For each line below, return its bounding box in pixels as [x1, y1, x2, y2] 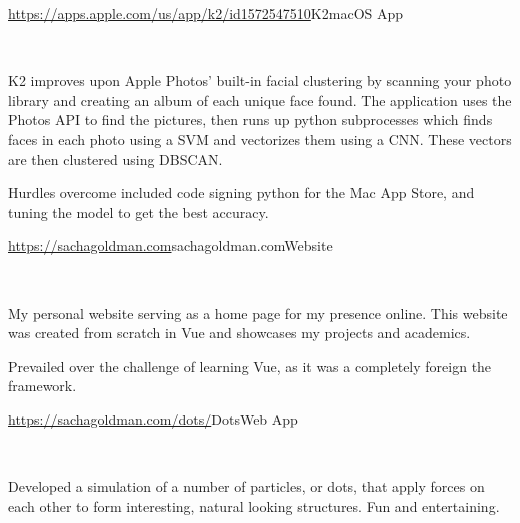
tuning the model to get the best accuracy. [8, 201, 269, 222]
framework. [8, 375, 77, 396]
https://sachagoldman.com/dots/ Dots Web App [8, 408, 298, 429]
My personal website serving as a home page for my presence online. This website [8, 302, 508, 323]
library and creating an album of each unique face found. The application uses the [8, 89, 512, 110]
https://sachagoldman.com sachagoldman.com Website [8, 235, 333, 256]
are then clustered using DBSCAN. [8, 148, 223, 169]
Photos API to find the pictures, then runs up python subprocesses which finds [8, 109, 493, 130]
